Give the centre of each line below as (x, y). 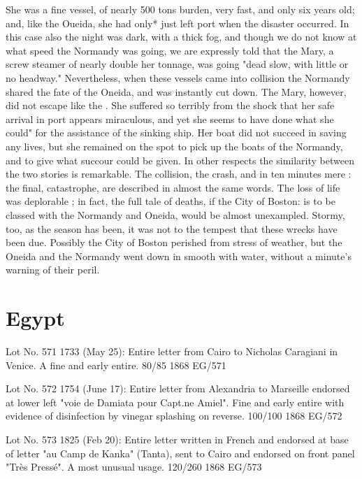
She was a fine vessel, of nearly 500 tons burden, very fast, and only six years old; (180, 9)
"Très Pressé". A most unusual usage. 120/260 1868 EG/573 (134, 467)
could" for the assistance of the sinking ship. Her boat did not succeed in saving (176, 133)
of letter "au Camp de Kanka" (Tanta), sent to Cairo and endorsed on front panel (180, 453)
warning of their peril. (53, 270)
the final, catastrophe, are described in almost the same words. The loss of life (173, 187)
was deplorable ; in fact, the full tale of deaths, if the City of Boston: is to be (171, 201)
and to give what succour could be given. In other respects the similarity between (180, 160)
